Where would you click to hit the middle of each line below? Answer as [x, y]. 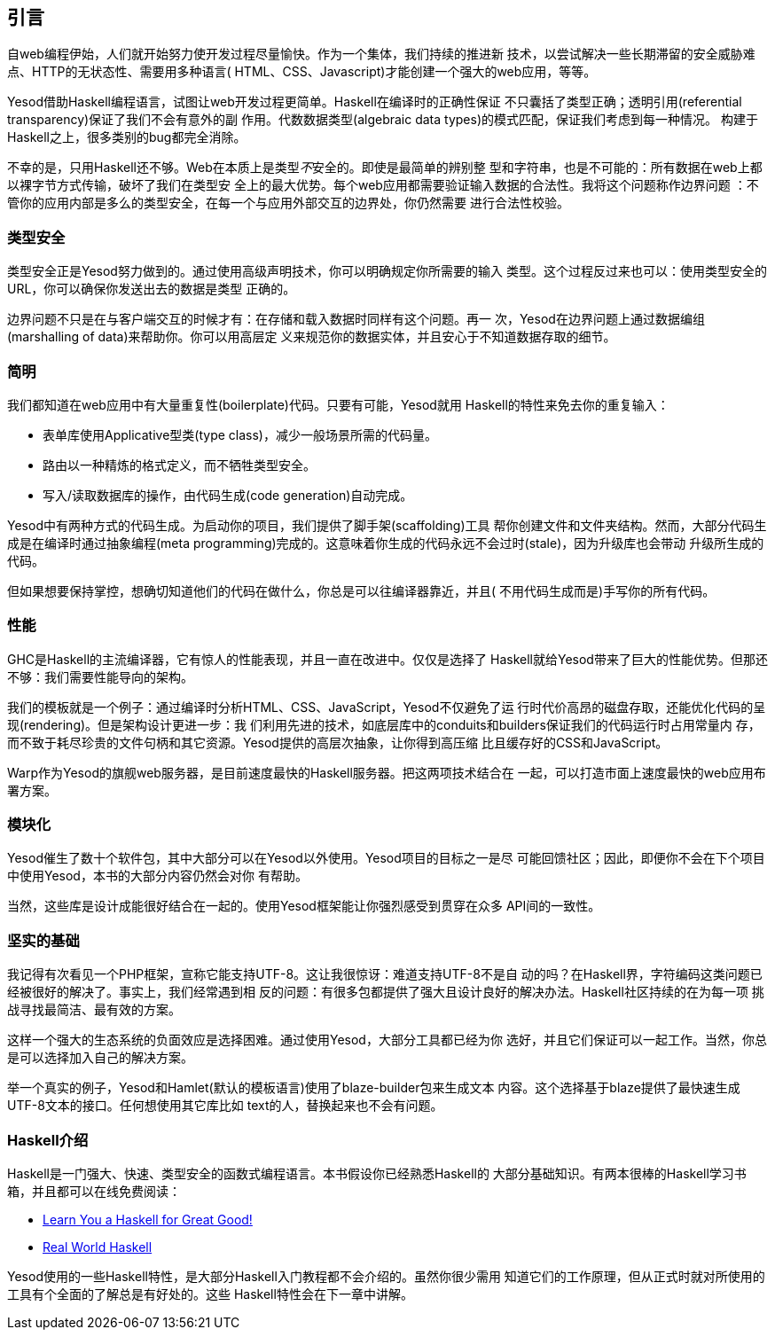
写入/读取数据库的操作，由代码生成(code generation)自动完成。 [228, 495]
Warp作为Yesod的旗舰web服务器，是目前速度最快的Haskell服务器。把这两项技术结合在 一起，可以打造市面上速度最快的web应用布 [387, 772]
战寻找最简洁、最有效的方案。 [94, 1010]
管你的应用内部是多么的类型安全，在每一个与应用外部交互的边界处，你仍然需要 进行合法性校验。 [288, 203]
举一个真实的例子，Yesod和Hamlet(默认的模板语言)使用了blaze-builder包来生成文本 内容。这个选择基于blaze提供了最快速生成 [374, 1088]
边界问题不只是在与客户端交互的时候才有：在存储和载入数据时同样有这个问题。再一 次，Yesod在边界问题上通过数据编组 [356, 319]
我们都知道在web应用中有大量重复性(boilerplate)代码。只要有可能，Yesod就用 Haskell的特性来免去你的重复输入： [338, 404]
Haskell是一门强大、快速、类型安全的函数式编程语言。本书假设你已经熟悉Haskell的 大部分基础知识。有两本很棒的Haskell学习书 [377, 1173]
